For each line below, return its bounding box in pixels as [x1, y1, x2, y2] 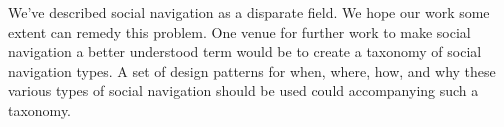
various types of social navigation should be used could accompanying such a [8, 80, 479, 101]
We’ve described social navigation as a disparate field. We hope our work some [8, 2, 490, 22]
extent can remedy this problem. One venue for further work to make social [8, 21, 471, 42]
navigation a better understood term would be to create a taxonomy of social [8, 41, 482, 62]
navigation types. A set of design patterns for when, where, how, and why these [8, 60, 496, 81]
